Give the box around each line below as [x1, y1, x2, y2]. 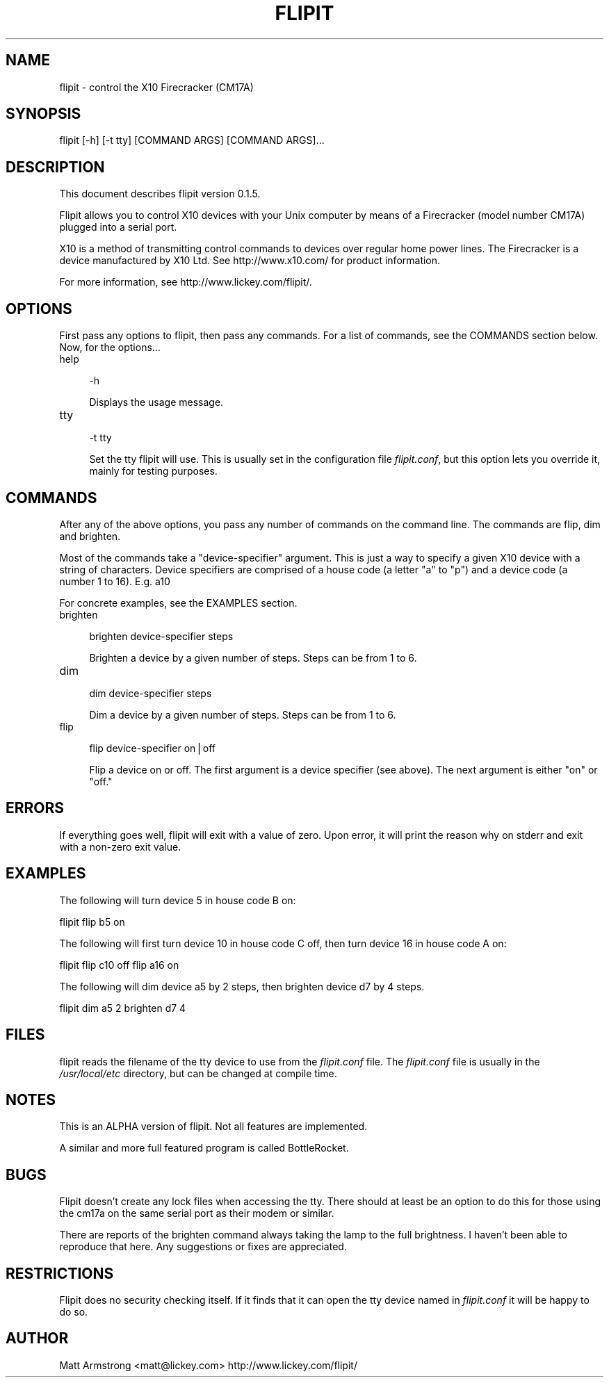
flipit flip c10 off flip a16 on [59, 958, 179, 971]
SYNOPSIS [6, 105, 81, 123]
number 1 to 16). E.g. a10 [59, 575, 170, 587]
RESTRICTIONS [6, 1264, 114, 1282]
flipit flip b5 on [59, 915, 125, 928]
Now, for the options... [59, 341, 161, 354]
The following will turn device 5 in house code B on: [59, 894, 296, 906]
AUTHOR [6, 1329, 69, 1348]
